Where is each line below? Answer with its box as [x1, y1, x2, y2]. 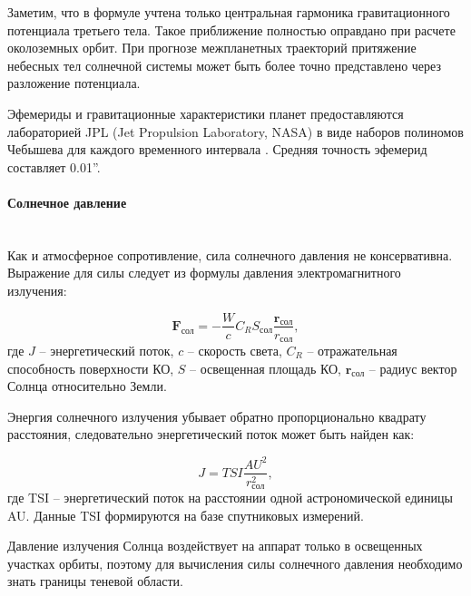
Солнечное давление [7, 192, 127, 211]
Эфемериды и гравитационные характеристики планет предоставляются [7, 103, 404, 122]
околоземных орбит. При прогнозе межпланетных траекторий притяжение [7, 38, 417, 57]
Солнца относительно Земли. [7, 376, 167, 396]
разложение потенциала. [7, 73, 141, 93]
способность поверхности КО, [7, 358, 174, 377]
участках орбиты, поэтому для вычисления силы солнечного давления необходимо [7, 553, 463, 572]
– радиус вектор [368, 358, 457, 377]
